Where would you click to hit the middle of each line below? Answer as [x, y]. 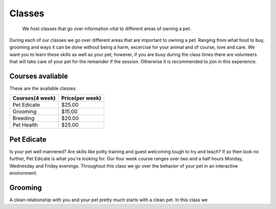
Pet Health [25, 125]
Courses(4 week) [34, 98]
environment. [24, 173]
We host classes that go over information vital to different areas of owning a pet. [107, 29]
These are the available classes [43, 88]
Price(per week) [82, 98]
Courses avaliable [39, 76]
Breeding [24, 119]
